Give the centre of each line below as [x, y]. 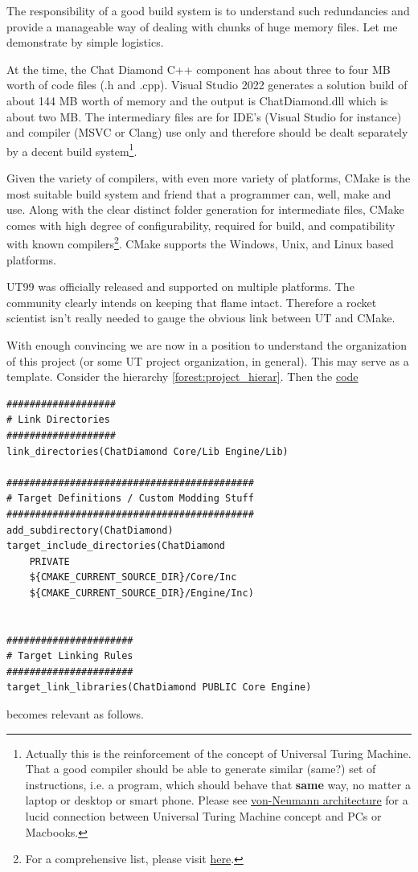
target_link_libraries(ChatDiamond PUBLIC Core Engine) [159, 688]
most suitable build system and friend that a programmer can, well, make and [199, 193]
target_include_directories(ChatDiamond [116, 546]
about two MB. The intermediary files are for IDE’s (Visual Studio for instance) [204, 116]
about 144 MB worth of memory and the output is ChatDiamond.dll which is [197, 100]
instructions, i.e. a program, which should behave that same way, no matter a [218, 784]
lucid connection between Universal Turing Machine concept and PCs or [203, 816]
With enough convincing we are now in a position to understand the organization [207, 345]
